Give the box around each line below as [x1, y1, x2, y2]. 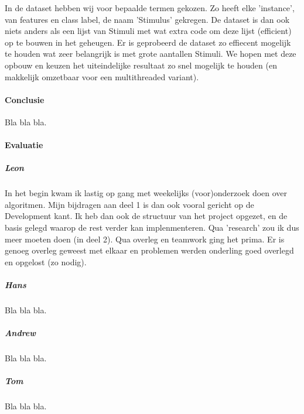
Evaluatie [5, 139, 43, 151]
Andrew [5, 327, 36, 339]
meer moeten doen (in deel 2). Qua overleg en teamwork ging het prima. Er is [5, 232, 285, 245]
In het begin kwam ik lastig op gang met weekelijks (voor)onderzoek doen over [5, 187, 288, 199]
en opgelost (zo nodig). [5, 255, 87, 268]
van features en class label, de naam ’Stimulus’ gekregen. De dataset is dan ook [5, 13, 290, 25]
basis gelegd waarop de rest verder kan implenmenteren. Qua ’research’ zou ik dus [5, 221, 299, 234]
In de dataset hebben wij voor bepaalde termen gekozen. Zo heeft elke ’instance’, [5, 2, 295, 13]
